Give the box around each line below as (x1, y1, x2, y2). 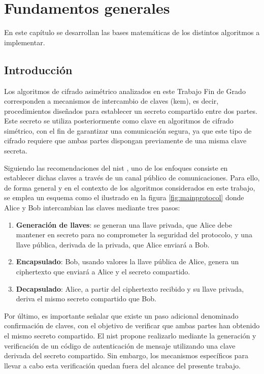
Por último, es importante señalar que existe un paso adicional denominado (4, 310, 239, 321)
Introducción (4, 61, 73, 77)
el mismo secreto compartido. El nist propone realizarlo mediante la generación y (4, 330, 256, 340)
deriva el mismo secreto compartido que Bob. (16, 293, 156, 304)
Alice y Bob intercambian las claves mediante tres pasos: (4, 202, 180, 213)
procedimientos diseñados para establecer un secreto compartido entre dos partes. (4, 105, 257, 116)
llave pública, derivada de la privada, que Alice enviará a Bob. (16, 239, 210, 250)
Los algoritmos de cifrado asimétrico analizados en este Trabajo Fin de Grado (4, 85, 246, 96)
